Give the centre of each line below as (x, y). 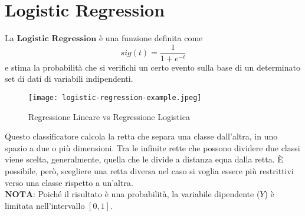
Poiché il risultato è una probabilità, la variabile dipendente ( (149, 194)
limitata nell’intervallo (45, 205)
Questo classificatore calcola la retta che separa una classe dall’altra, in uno (141, 136)
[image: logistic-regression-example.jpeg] (115, 97)
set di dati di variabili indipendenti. (69, 79)
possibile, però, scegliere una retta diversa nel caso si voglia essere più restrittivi (149, 171)
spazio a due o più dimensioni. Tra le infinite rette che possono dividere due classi (152, 147)
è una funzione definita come (151, 38)
